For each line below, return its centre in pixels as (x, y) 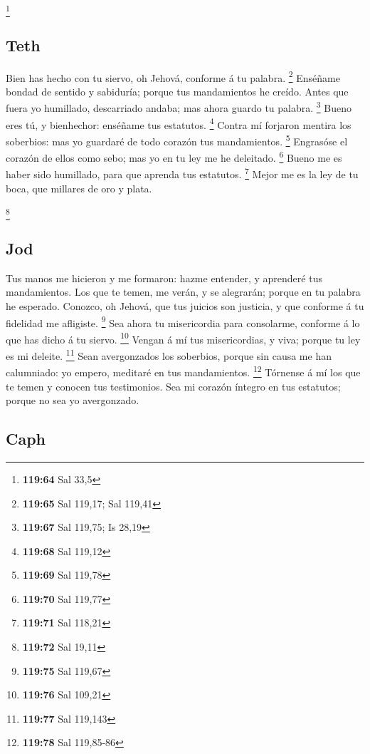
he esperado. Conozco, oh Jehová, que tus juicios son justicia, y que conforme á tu (185, 305)
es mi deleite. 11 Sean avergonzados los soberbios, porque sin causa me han (169, 355)
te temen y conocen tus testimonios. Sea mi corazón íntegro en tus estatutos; (173, 386)
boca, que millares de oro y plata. (79, 188)
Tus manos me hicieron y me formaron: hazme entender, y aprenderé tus (164, 278)
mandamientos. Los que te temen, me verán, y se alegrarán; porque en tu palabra (183, 292)
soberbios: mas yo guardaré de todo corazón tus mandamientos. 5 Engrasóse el (177, 140)
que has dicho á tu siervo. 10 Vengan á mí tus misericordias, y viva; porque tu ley (183, 338)
